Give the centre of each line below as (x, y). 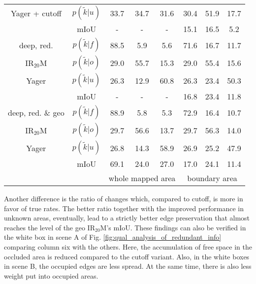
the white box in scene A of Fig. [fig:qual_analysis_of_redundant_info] (113, 237)
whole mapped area (142, 178)
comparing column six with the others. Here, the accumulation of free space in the (128, 246)
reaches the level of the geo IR (49, 227)
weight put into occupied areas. (51, 275)
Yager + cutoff (36, 13)
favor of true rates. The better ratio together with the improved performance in (124, 208)
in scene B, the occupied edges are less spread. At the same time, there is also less (128, 266)
